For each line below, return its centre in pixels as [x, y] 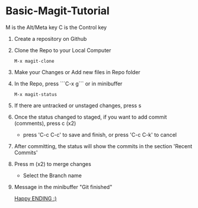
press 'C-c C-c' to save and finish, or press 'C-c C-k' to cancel [100, 135]
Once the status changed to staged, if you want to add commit [90, 117]
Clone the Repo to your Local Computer [63, 50]
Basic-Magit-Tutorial [58, 11]
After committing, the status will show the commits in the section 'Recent [103, 146]
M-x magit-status [36, 94]
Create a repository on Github [50, 39]
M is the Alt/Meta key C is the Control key [56, 27]
